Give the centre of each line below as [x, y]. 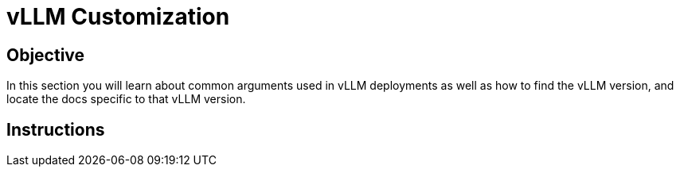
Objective [46, 55]
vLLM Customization [118, 17]
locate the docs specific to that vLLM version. [126, 99]
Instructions [56, 129]
